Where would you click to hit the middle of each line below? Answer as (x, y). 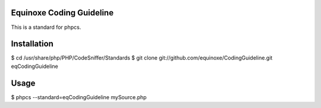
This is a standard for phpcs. (46, 27)
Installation (32, 44)
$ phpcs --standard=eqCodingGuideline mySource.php (79, 97)
